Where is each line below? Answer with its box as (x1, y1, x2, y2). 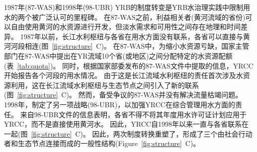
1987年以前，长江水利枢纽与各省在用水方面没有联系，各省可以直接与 (20, 31, 243, 41)
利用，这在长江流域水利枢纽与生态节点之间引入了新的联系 (10, 79, 199, 90)
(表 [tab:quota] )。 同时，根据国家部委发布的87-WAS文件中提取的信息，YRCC (4, 60, 254, 71)
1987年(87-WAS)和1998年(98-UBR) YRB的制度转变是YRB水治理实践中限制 (4, 2, 244, 12)
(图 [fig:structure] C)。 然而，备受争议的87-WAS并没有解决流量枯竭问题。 (4, 89, 243, 100)
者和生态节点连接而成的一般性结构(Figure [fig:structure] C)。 (4, 138, 200, 149)
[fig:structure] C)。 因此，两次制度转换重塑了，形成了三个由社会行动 (31, 128, 253, 139)
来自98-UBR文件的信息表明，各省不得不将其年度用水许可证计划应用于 (20, 109, 247, 119)
